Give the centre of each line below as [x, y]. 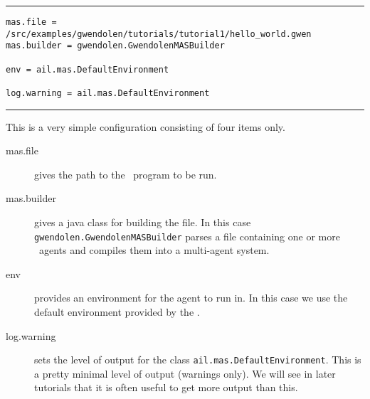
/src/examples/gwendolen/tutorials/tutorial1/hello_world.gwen [159, 34]
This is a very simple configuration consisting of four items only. [146, 126]
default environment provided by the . [117, 312]
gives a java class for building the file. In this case [143, 222]
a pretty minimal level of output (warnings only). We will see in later [185, 373]
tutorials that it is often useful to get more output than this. [166, 387]
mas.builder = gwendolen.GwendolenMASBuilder [115, 46]
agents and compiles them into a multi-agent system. [154, 250]
